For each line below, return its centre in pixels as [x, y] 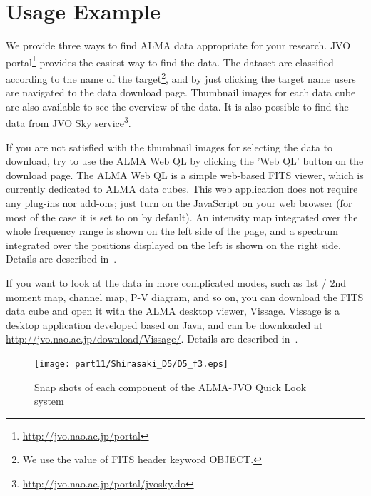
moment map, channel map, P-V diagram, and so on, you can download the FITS [185, 297]
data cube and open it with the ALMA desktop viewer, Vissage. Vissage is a [173, 311]
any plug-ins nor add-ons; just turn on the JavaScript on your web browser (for [179, 203]
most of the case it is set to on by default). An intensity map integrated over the [182, 217]
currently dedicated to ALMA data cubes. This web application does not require [182, 189]
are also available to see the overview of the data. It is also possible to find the [177, 106]
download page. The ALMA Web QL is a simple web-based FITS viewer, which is [185, 174]
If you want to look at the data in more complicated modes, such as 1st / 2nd [176, 283]
